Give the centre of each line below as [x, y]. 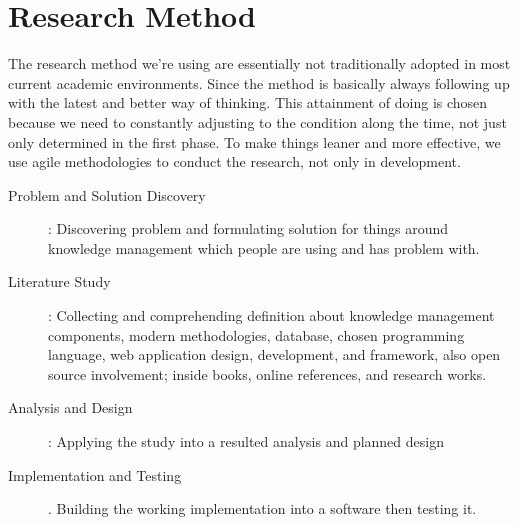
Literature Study [59, 281]
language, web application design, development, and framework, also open [274, 354]
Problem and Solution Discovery [107, 194]
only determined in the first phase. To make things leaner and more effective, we [254, 141]
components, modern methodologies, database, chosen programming [256, 334]
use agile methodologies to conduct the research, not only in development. [234, 161]
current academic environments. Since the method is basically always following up [259, 82]
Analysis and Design [70, 407]
